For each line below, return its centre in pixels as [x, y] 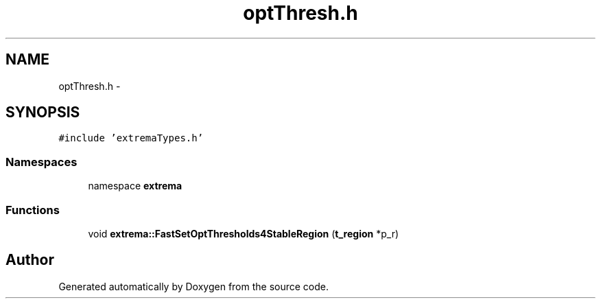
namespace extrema [135, 186]
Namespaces [42, 162]
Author [30, 260]
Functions [33, 210]
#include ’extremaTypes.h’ [131, 138]
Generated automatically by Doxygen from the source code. [194, 286]
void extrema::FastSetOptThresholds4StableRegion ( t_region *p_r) [244, 233]
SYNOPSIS [43, 113]
